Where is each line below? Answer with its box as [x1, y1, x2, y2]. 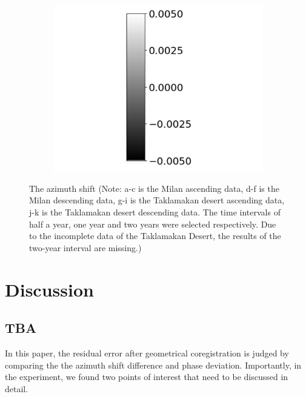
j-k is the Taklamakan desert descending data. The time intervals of [29, 205, 281, 218]
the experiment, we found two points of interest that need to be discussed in [5, 370, 288, 383]
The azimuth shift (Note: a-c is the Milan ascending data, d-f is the [29, 182, 279, 194]
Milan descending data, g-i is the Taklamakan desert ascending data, [29, 194, 285, 206]
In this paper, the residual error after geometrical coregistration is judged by [5, 346, 289, 359]
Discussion [5, 277, 94, 301]
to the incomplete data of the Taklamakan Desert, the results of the [29, 229, 281, 242]
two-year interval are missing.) [29, 241, 142, 254]
